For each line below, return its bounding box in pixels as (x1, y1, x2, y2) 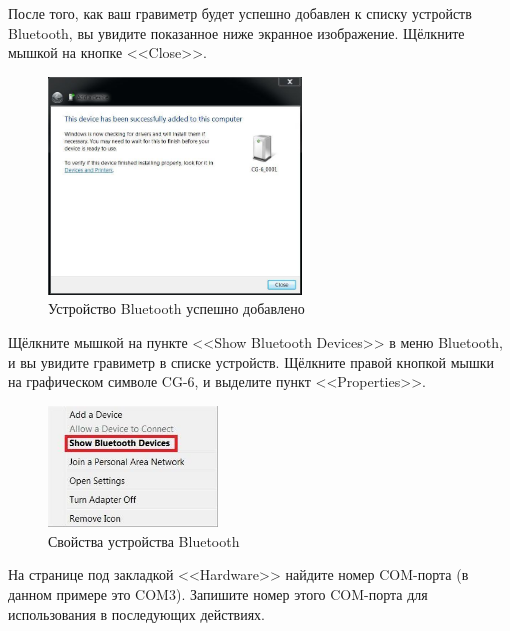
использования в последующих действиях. (8, 603, 266, 624)
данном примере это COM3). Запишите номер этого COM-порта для (8, 584, 428, 605)
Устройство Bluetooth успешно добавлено (48, 298, 305, 319)
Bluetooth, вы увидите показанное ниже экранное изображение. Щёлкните (8, 22, 465, 43)
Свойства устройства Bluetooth (48, 530, 240, 551)
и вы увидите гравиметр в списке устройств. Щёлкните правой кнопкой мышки (8, 351, 494, 372)
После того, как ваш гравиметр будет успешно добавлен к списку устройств (8, 3, 472, 23)
